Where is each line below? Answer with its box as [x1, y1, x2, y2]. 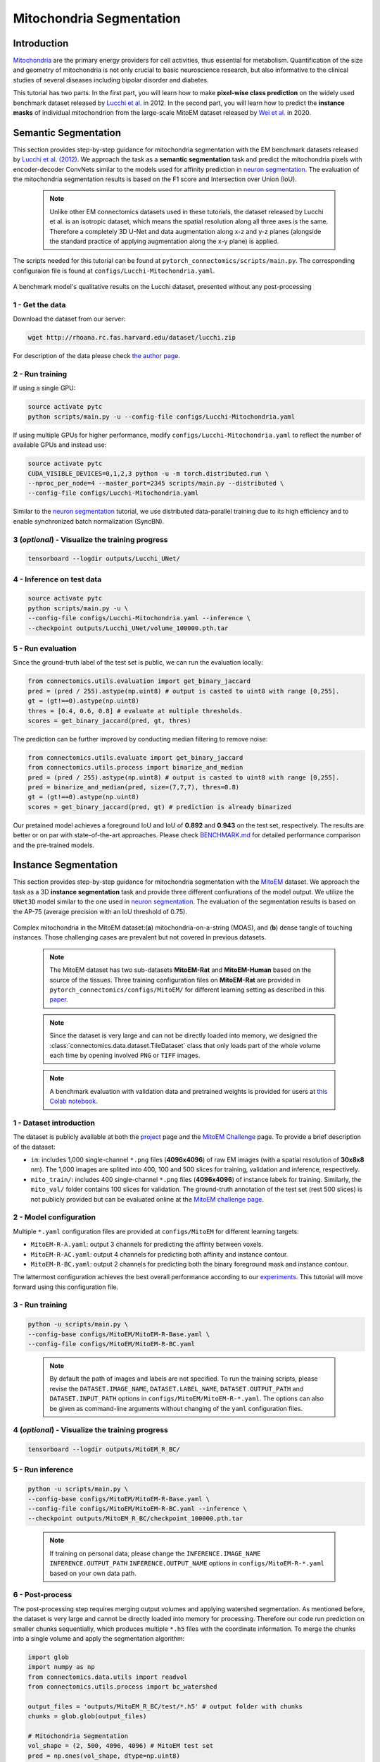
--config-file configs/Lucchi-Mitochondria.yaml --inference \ [27, 614, 251, 622]
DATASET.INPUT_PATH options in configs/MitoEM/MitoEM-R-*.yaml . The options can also [49, 1394, 324, 1403]
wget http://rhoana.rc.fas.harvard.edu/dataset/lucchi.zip [27, 333, 236, 342]
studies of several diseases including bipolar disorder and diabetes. [13, 75, 209, 84]
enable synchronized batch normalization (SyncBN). [13, 517, 165, 525]
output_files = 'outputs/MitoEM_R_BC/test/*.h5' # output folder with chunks [27, 1702, 303, 1711]
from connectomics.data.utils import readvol [27, 1672, 188, 1681]
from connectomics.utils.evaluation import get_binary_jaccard [27, 677, 251, 685]
